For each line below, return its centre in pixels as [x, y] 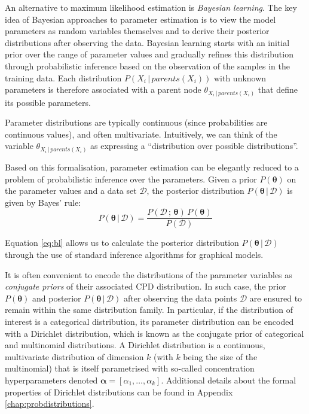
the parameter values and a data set [71, 191]
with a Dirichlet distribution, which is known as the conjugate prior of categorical [154, 333]
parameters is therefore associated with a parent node [103, 89]
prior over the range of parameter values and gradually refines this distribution [149, 54]
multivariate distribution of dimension [74, 356]
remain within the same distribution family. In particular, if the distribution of [149, 310]
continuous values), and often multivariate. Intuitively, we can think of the [141, 134]
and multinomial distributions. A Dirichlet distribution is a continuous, [135, 345]
